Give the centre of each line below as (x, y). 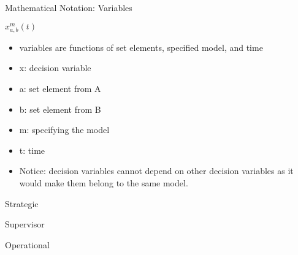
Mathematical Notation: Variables (69, 7)
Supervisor (25, 224)
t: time (32, 150)
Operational (27, 244)
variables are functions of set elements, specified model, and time (141, 47)
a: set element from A (60, 88)
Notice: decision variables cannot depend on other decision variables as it (156, 171)
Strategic (22, 203)
